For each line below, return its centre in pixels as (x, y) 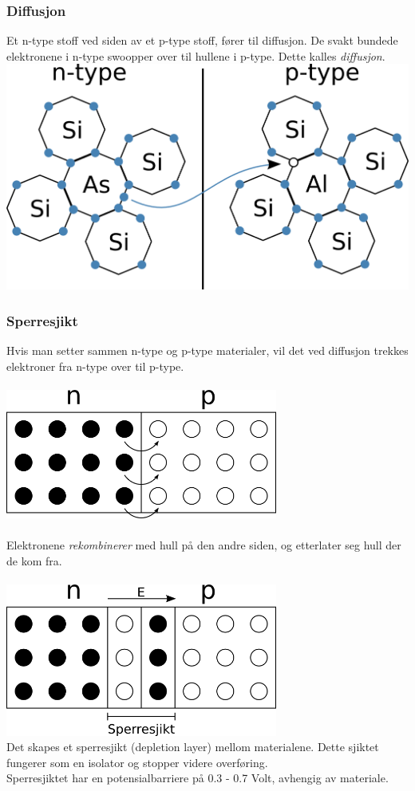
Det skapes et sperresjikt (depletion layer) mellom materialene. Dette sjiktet (193, 747)
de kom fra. (34, 561)
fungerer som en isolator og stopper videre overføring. (137, 762)
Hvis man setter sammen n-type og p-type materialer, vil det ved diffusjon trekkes (207, 350)
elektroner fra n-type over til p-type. (95, 366)
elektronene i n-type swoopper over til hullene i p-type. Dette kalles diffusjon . (196, 55)
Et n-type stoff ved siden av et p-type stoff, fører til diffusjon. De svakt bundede (202, 40)
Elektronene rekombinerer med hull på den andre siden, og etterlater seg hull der (204, 545)
